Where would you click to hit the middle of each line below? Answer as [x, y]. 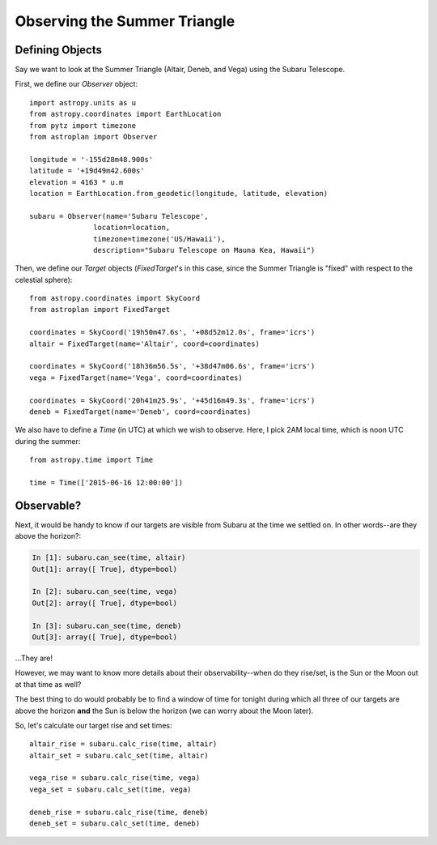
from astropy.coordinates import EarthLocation [125, 114]
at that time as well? [48, 684]
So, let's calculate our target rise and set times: [93, 725]
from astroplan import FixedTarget [100, 309]
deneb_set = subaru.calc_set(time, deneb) [115, 824]
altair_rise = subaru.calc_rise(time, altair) [123, 744]
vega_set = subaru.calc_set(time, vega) [110, 789]
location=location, [132, 228]
